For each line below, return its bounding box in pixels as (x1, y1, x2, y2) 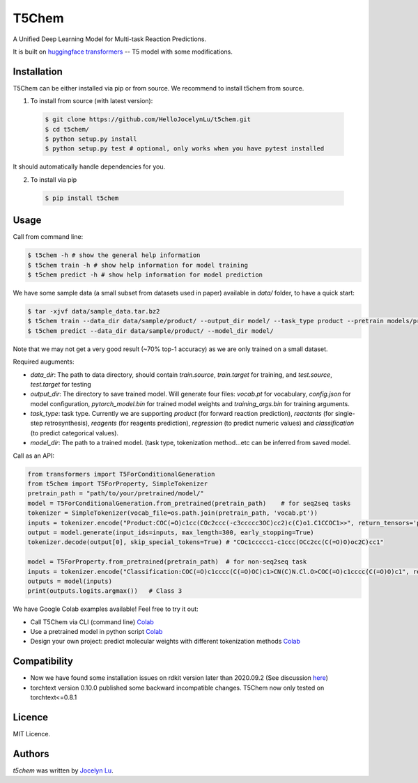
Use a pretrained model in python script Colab (30, 628, 163, 636)
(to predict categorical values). (30, 428, 118, 437)
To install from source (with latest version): (30, 97, 153, 105)
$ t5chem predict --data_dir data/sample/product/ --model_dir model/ (27, 327, 274, 334)
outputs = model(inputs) (27, 577, 113, 585)
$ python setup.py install (45, 135, 137, 143)
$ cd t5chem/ (45, 125, 90, 133)
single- (334, 410, 355, 418)
